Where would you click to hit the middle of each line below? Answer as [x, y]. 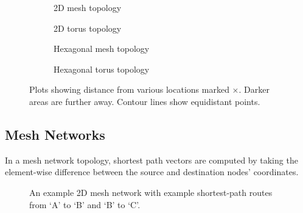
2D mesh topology [88, 7]
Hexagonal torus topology [102, 69]
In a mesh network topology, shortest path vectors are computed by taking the [151, 160]
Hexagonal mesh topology [102, 49]
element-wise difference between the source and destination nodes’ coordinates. [152, 172]
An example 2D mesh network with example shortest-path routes [151, 192]
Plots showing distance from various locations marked [129, 89]
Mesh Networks [55, 134]
